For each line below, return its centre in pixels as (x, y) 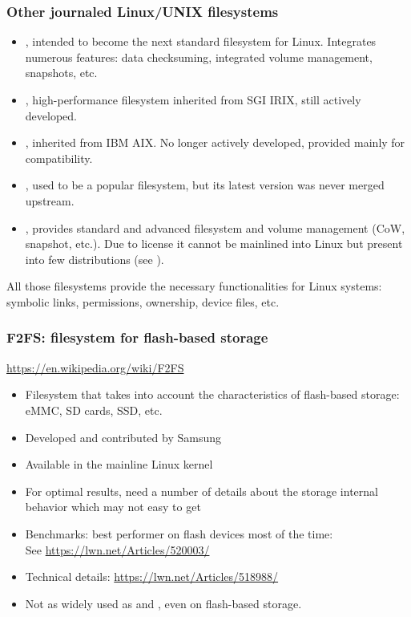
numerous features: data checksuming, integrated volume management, (199, 57)
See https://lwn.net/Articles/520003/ (117, 549)
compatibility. (59, 158)
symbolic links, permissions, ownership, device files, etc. (143, 301)
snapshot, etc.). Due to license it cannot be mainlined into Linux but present (214, 244)
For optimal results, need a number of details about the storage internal (201, 491)
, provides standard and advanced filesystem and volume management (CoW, (215, 227)
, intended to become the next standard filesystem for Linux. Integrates (201, 41)
